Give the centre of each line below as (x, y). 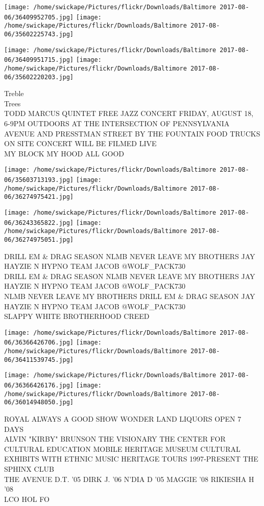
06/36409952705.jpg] (39, 17)
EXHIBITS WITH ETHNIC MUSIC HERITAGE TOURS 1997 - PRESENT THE (131, 459)
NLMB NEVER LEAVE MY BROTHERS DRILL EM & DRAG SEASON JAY (130, 296)
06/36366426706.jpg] (39, 343)
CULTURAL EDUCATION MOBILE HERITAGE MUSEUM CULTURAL (122, 448)
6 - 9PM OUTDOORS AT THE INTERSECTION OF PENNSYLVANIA (117, 123)
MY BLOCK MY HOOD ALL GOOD (64, 153)
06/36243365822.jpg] (39, 223)
